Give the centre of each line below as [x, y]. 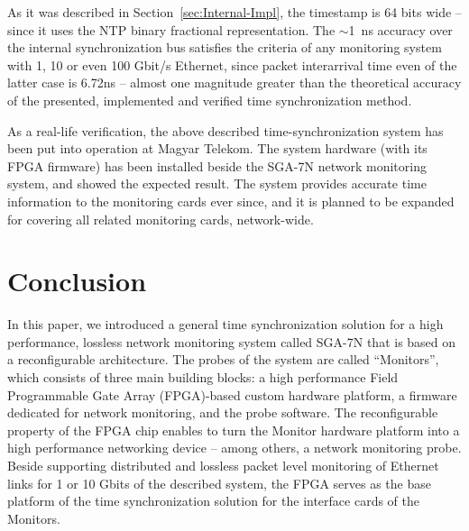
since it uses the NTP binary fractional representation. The [171, 29]
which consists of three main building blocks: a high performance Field [203, 377]
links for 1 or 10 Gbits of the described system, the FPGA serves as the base [219, 483]
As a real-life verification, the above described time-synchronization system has [225, 130]
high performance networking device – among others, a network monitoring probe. [234, 448]
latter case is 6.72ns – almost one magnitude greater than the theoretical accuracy [234, 82]
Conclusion [77, 281]
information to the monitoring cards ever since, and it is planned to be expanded [231, 201]
